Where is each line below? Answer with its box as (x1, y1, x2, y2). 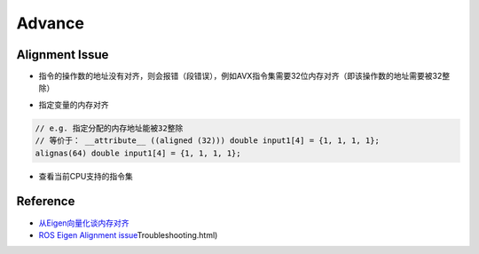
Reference (16, 194, 75, 209)
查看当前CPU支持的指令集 (38, 171, 133, 181)
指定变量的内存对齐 (38, 99, 109, 110)
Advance (16, 13, 84, 33)
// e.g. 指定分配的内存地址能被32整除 (35, 123, 184, 133)
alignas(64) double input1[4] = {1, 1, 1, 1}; (35, 147, 241, 158)
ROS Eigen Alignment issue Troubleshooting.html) (38, 229, 218, 240)
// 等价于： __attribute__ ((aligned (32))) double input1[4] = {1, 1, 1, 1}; (35, 136, 381, 146)
